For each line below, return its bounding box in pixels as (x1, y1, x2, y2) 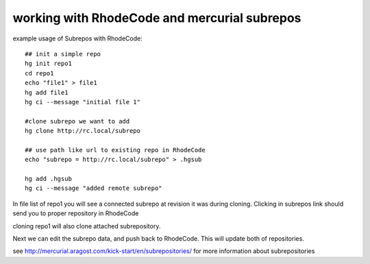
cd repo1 (25, 69, 54, 77)
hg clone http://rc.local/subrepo (25, 127, 140, 135)
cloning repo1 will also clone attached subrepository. (12, 221, 161, 230)
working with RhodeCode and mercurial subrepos (12, 10, 301, 25)
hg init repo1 (25, 60, 72, 68)
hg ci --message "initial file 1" (25, 98, 140, 106)
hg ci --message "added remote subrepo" (25, 184, 162, 192)
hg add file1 (25, 88, 69, 96)
